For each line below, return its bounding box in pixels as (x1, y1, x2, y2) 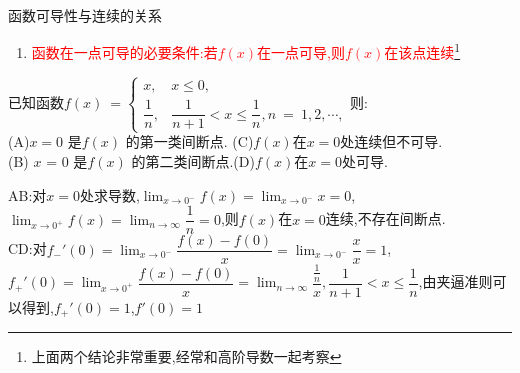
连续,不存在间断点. (325, 208, 446, 229)
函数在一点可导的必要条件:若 (31, 42, 218, 63)
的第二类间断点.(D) (131, 151, 255, 172)
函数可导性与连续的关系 (8, 5, 162, 25)
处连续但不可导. (340, 131, 443, 152)
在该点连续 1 (384, 39, 461, 63)
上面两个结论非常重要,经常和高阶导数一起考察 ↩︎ (31, 346, 342, 367)
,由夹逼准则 (418, 271, 493, 292)
